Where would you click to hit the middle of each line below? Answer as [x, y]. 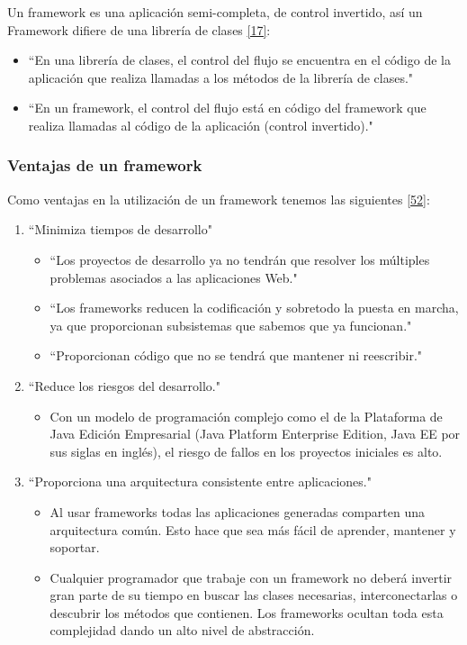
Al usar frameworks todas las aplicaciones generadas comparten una [237, 511]
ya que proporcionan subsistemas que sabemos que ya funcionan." [231, 325]
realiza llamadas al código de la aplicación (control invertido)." [201, 125]
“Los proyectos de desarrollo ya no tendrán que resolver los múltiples [240, 259]
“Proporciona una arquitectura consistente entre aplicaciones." [200, 481]
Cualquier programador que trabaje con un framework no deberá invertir [251, 577]
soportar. [75, 547]
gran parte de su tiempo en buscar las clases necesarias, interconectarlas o [254, 595]
